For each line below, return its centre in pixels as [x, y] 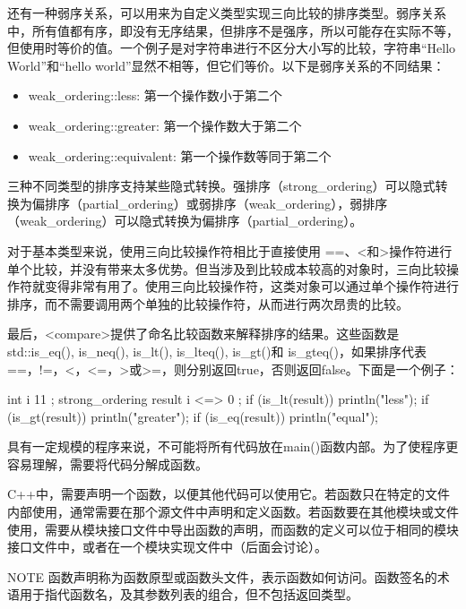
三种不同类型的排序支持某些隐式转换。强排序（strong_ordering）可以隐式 [221, 186]
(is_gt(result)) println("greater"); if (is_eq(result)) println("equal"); [193, 416]
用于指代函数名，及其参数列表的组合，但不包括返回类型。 [189, 594]
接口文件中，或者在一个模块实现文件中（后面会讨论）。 [167, 547]
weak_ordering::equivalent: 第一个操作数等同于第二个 [180, 155]
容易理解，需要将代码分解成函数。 [108, 463]
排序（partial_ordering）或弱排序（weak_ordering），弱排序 [216, 203]
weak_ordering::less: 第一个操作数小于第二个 [155, 95]
